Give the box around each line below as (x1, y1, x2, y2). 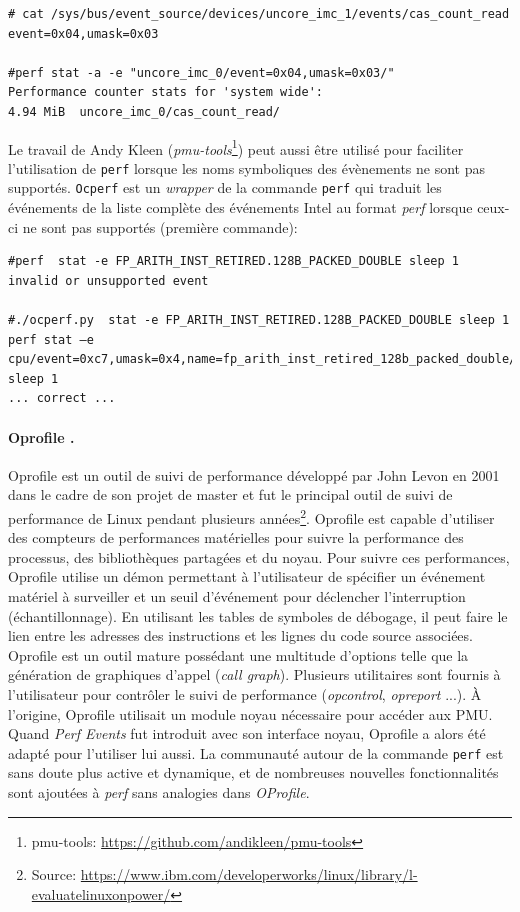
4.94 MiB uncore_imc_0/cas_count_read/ (8, 104, 281, 119)
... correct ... (8, 391, 116, 406)
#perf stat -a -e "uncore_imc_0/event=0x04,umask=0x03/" (8, 65, 395, 80)
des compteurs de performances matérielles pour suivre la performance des (8, 527, 464, 548)
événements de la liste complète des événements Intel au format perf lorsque (8, 197, 473, 218)
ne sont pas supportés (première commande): (22, 216, 298, 237)
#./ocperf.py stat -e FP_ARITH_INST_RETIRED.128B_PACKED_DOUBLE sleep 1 (8, 313, 510, 328)
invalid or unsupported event (8, 273, 209, 288)
